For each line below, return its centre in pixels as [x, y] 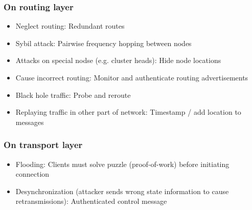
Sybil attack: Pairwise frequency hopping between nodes [104, 43]
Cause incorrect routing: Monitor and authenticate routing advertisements [132, 77]
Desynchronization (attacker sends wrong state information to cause [122, 191]
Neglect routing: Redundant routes [70, 26]
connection [32, 174]
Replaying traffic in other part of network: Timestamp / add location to [128, 112]
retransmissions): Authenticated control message [91, 201]
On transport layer [43, 145]
